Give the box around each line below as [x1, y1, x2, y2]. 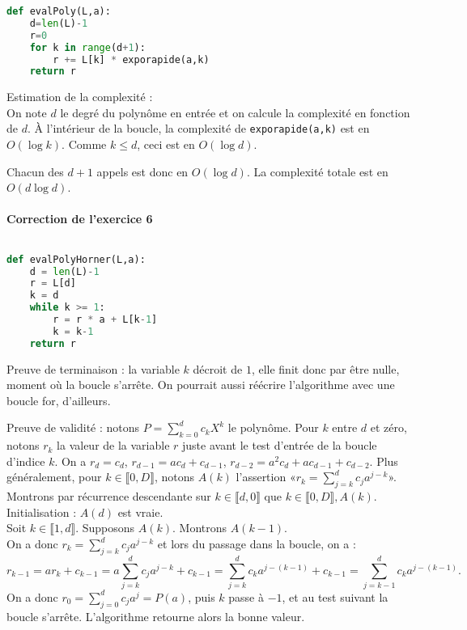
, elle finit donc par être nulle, [251, 360, 400, 377]
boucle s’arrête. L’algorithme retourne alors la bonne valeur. [6, 607, 305, 624]
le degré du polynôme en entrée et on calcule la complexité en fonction [60, 104, 410, 121]
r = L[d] [29, 277, 76, 290]
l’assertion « [236, 468, 296, 485]
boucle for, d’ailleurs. [6, 391, 111, 408]
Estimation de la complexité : [6, 88, 153, 105]
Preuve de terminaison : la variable [6, 360, 180, 377]
